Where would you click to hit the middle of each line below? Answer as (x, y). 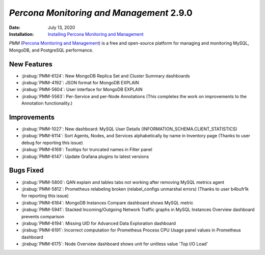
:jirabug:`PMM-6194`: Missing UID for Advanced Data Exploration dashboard (99, 223)
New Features (31, 64)
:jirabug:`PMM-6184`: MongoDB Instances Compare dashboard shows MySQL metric (107, 203)
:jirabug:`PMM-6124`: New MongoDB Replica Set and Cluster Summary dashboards (106, 76)
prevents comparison (43, 216)
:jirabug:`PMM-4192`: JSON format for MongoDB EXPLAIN (80, 83)
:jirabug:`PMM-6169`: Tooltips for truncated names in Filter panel (87, 150)
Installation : (22, 34)
